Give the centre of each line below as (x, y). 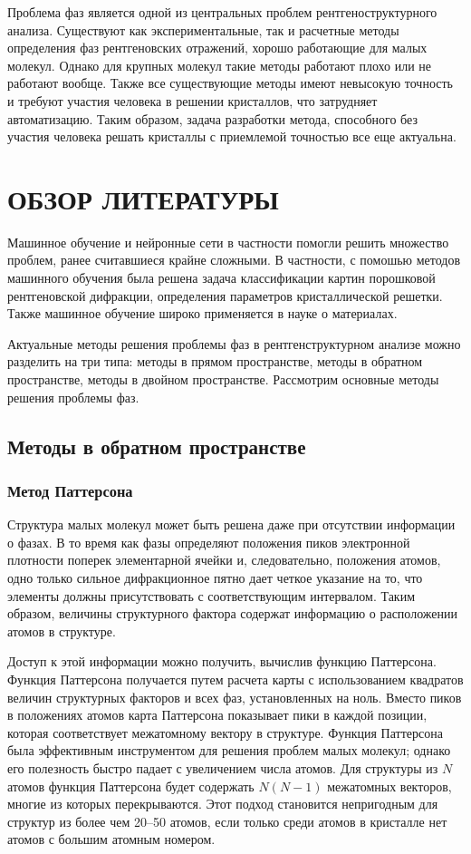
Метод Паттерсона (70, 490)
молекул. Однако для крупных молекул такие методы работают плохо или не (220, 65)
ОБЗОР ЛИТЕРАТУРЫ (143, 198)
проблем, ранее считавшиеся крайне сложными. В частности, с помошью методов (234, 260)
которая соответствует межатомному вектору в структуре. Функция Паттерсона (225, 732)
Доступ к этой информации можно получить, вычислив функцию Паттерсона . (222, 661)
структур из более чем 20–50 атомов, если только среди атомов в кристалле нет (227, 821)
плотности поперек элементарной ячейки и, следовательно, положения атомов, (224, 560)
